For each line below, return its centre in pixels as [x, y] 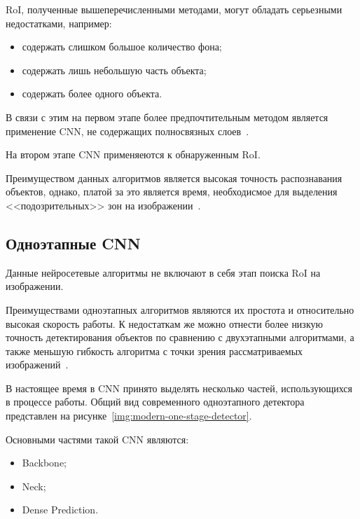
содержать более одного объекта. [92, 94]
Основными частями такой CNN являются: [97, 439]
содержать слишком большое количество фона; [122, 47]
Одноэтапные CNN [73, 243]
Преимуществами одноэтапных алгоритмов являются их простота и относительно [180, 309]
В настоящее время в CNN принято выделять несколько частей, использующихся [179, 388]
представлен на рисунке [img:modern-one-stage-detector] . [129, 416]
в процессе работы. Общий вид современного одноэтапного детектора [155, 402]
